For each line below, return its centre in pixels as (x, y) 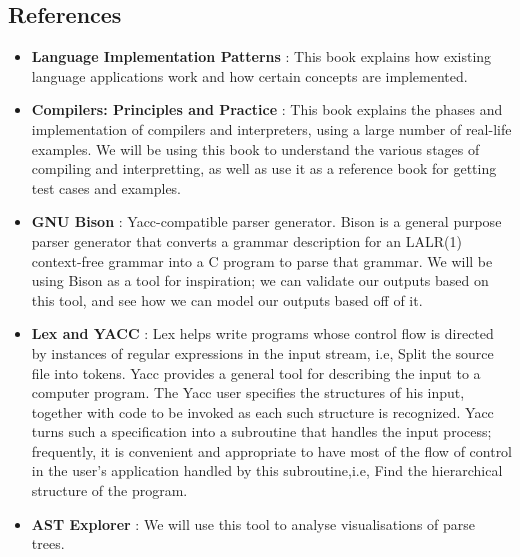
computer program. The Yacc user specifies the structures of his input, (248, 392)
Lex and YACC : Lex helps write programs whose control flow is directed (262, 333)
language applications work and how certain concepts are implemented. (249, 75)
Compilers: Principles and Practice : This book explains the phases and (267, 109)
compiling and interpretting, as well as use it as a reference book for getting (264, 168)
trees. (48, 543)
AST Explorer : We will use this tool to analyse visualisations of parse (253, 523)
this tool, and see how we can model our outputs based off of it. (227, 299)
